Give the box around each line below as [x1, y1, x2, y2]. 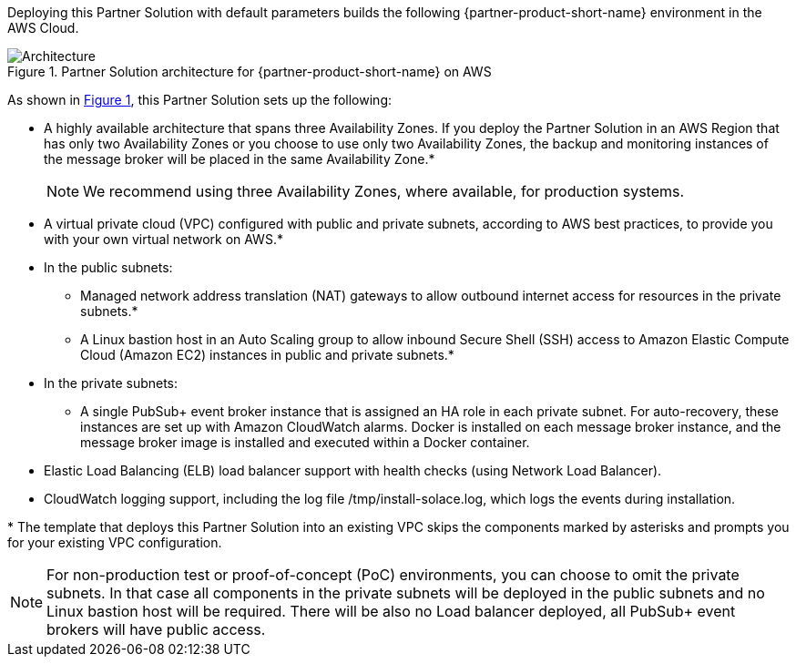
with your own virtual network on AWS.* [44, 231, 283, 247]
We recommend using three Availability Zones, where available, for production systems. [83, 182, 685, 200]
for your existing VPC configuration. [7, 535, 222, 550]
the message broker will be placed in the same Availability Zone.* [44, 151, 435, 167]
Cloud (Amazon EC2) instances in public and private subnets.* [80, 347, 454, 363]
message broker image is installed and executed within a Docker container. [80, 434, 530, 450]
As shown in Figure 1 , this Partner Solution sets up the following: [7, 92, 392, 107]
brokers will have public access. [46, 620, 266, 638]
